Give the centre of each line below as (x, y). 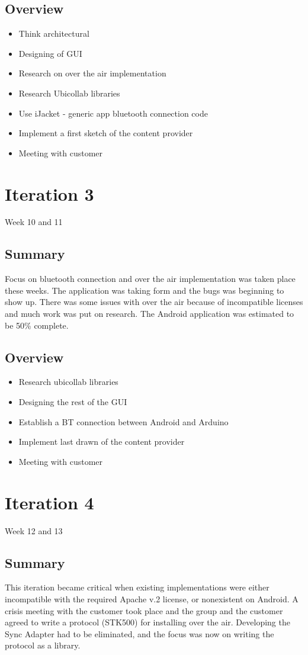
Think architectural (54, 33)
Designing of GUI (50, 53)
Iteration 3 (49, 193)
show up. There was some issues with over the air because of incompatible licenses (154, 302)
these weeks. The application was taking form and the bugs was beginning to (145, 290)
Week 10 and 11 (34, 222)
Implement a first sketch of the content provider (106, 133)
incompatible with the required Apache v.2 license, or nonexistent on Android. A (152, 598)
